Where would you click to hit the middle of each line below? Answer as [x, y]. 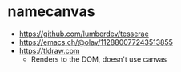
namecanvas [51, 12]
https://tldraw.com [50, 50]
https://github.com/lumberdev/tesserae [84, 34]
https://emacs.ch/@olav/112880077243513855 [96, 42]
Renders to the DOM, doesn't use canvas [99, 59]
